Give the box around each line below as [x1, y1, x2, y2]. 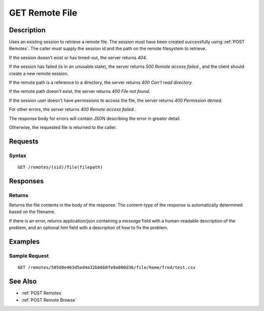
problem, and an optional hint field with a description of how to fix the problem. [9, 225, 169, 231]
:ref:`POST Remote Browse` [21, 297, 77, 303]
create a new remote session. [9, 70, 68, 76]
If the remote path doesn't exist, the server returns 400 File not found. [9, 89, 151, 94]
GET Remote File [9, 7, 78, 18]
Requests [9, 137, 39, 145]
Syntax [9, 152, 26, 159]
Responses [9, 177, 44, 185]
